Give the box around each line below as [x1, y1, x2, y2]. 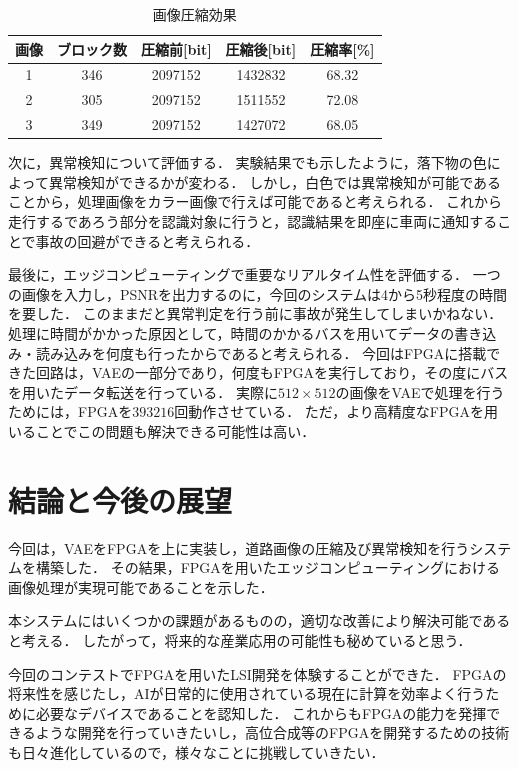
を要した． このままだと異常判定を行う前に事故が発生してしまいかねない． [8, 303, 503, 324]
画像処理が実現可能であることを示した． [8, 576, 274, 597]
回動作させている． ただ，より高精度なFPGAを [174, 401, 485, 422]
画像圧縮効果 [152, 4, 237, 24]
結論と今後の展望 [8, 479, 233, 520]
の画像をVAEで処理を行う [335, 381, 505, 402]
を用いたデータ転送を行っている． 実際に [8, 381, 278, 402]
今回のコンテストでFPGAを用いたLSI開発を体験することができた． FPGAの [8, 663, 507, 684]
